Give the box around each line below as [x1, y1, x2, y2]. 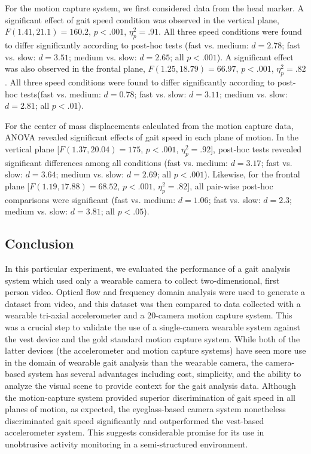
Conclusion [5, 234, 74, 253]
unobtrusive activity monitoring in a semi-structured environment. [5, 438, 248, 450]
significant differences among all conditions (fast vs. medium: [5, 156, 228, 168]
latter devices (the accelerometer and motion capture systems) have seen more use [5, 344, 306, 357]
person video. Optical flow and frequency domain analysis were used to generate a [5, 286, 306, 298]
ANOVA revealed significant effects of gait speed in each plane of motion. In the [5, 131, 299, 143]
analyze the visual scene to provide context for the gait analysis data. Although [5, 379, 296, 392]
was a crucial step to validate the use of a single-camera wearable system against [5, 321, 301, 333]
